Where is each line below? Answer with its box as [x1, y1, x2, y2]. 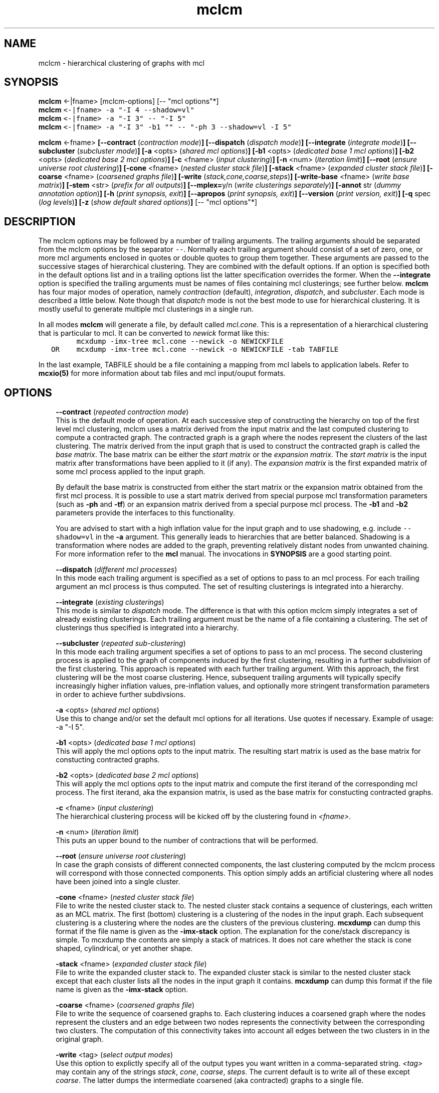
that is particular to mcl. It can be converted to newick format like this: [38, 329, 269, 338]
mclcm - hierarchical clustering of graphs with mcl [38, 58, 204, 67]
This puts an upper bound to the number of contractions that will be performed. [56, 836, 318, 845]
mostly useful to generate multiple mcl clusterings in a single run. [38, 305, 254, 314]
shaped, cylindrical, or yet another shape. [56, 944, 193, 953]
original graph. [56, 1035, 104, 1044]
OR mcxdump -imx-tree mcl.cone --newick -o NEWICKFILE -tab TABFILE [51, 345, 339, 354]
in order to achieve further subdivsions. [56, 690, 186, 699]
